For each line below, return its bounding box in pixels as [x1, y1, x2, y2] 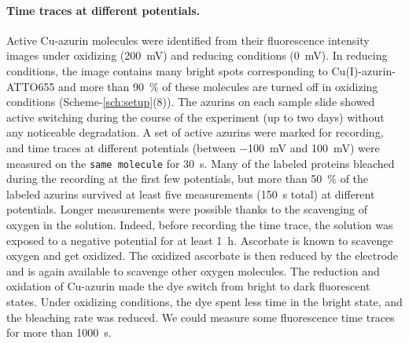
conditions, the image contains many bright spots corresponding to [6, 62, 328, 78]
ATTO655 [6, 78, 55, 94]
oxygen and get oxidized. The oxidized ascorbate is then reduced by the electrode [6, 247, 399, 264]
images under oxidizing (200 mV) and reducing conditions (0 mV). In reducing [6, 47, 388, 64]
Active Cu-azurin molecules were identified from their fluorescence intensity [6, 31, 370, 48]
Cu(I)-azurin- [331, 62, 396, 78]
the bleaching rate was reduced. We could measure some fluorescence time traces [6, 308, 395, 325]
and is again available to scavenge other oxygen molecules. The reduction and [6, 262, 380, 279]
